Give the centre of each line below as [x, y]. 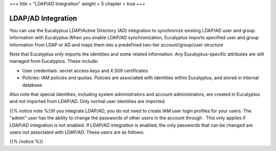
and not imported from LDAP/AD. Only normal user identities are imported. [88, 102]
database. [33, 85]
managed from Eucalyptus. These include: [54, 61]
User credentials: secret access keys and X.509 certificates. [86, 70]
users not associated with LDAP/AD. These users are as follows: [77, 132]
